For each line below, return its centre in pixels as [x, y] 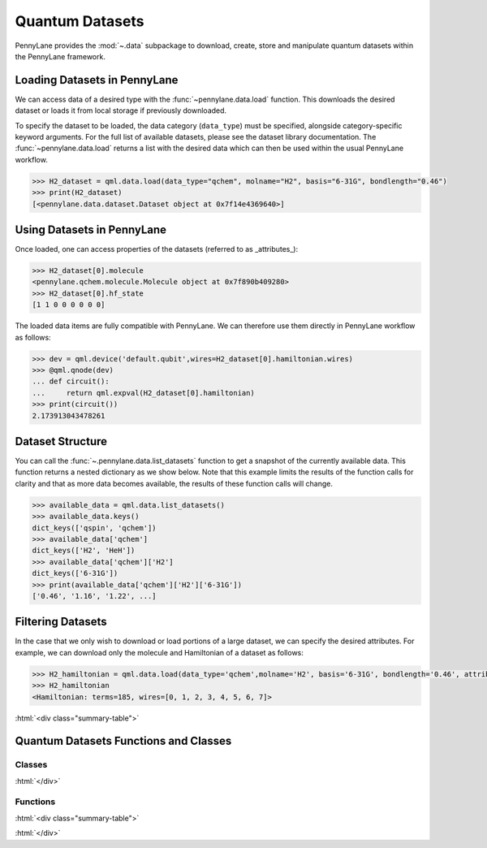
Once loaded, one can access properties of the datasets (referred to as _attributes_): [157, 249]
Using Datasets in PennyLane [91, 229]
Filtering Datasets [61, 622]
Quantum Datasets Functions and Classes [123, 741]
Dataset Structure [61, 441]
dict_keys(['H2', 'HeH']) [84, 551]
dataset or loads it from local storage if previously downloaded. [121, 110]
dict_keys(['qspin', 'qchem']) [95, 528]
